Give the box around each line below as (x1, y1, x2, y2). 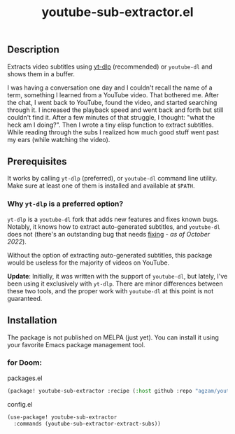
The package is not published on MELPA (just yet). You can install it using (7, 333, 219, 342)
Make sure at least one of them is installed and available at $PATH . (7, 181, 195, 190)
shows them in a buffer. (7, 69, 76, 78)
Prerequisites (7, 155, 67, 167)
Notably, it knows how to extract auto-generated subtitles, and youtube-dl (7, 222, 220, 231)
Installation (7, 314, 57, 326)
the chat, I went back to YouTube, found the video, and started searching (7, 98, 218, 106)
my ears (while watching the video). (7, 135, 111, 143)
